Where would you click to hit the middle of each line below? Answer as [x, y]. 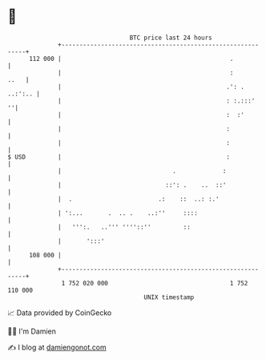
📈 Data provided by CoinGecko [60, 313]
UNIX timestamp [169, 297]
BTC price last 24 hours [171, 38]
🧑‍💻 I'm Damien [32, 331]
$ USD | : [119, 157]
